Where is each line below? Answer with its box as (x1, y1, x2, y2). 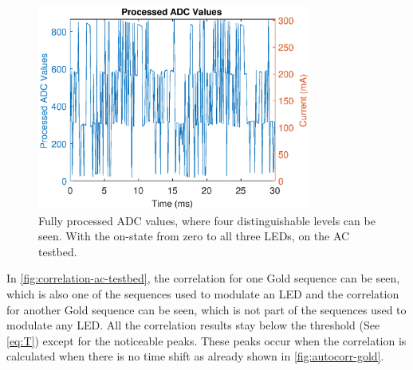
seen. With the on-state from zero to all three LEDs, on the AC (38, 228, 350, 244)
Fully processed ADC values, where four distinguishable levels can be (38, 212, 376, 228)
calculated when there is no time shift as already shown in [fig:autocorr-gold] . (6, 348, 384, 364)
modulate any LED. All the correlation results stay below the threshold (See (6, 317, 380, 333)
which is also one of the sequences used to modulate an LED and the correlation (6, 285, 399, 302)
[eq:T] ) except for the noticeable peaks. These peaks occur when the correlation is (6, 332, 407, 349)
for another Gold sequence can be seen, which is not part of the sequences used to (6, 301, 407, 317)
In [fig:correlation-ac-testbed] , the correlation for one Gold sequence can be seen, (6, 270, 400, 286)
